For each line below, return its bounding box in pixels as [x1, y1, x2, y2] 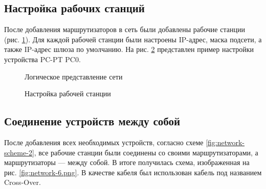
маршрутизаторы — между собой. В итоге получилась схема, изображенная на [4, 157, 250, 168]
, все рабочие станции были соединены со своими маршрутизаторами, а [34, 147, 258, 157]
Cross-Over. [4, 177, 41, 187]
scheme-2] [4, 147, 34, 157]
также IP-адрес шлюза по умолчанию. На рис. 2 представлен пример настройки [4, 44, 254, 55]
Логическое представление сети [25, 71, 123, 82]
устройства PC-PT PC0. [4, 53, 81, 64]
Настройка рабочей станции [25, 88, 111, 99]
